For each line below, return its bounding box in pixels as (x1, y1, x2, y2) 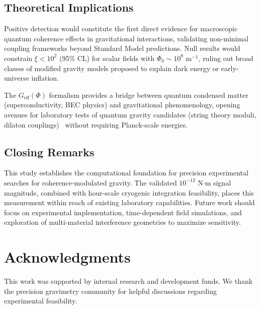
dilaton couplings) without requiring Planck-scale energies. (4, 119, 188, 130)
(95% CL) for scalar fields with (59, 52, 154, 63)
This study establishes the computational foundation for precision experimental (4, 167, 248, 178)
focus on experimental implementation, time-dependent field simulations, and (4, 207, 242, 217)
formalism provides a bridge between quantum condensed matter (49, 89, 248, 100)
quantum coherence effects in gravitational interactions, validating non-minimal (4, 33, 249, 43)
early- (221, 63, 239, 73)
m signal (205, 177, 231, 188)
